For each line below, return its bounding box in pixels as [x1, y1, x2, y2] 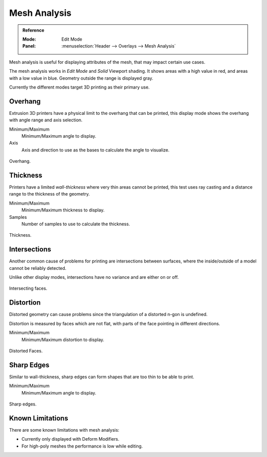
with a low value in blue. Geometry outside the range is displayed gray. [9, 75, 153, 81]
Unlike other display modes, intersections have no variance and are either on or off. [9, 274, 179, 280]
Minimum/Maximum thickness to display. [21, 207, 105, 213]
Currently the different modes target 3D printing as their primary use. [9, 84, 150, 90]
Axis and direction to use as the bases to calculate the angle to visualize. [21, 147, 170, 153]
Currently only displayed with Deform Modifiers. [21, 436, 120, 442]
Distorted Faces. [9, 348, 43, 354]
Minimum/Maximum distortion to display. [21, 337, 105, 343]
